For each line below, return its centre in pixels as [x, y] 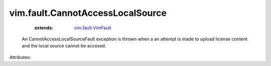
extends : [44, 28]
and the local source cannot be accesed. [64, 46]
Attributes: [20, 57]
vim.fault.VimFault [93, 28]
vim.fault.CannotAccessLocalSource [88, 13]
